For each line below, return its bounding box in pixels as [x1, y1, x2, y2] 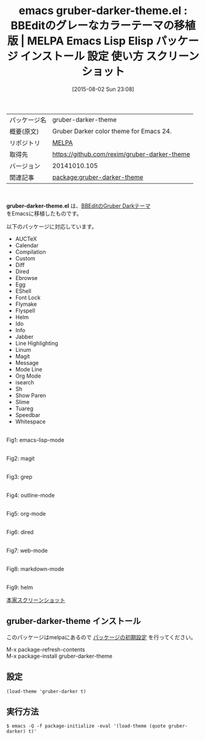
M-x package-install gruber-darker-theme [6, 652, 113, 660]
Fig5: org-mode [6, 510, 46, 517]
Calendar [15, 241, 39, 249]
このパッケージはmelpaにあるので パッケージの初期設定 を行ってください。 [6, 633, 196, 641]
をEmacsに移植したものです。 [6, 209, 82, 217]
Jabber [15, 333, 34, 340]
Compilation [15, 248, 46, 255]
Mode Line [15, 365, 43, 373]
